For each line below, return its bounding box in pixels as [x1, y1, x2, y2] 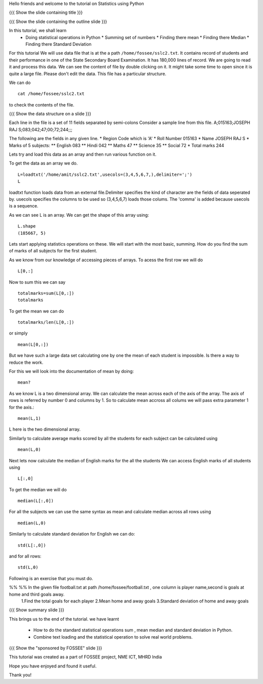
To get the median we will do [9, 486, 67, 493]
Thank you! [9, 672, 32, 678]
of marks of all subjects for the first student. [9, 248, 97, 254]
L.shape [18, 224, 36, 229]
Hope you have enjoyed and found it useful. [9, 663, 97, 669]
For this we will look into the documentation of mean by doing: [9, 369, 134, 374]
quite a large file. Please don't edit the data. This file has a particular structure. [9, 71, 167, 77]
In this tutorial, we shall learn [9, 27, 67, 34]
